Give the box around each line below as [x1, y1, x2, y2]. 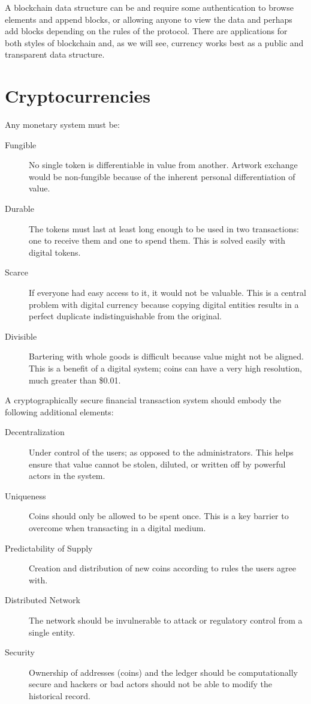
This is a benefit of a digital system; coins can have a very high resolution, [29, 362, 302, 374]
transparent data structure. [5, 48, 105, 61]
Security [5, 646, 35, 658]
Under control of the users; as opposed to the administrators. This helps [29, 445, 294, 458]
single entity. [29, 625, 76, 638]
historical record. [29, 689, 90, 702]
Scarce [5, 266, 28, 278]
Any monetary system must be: [5, 118, 120, 131]
